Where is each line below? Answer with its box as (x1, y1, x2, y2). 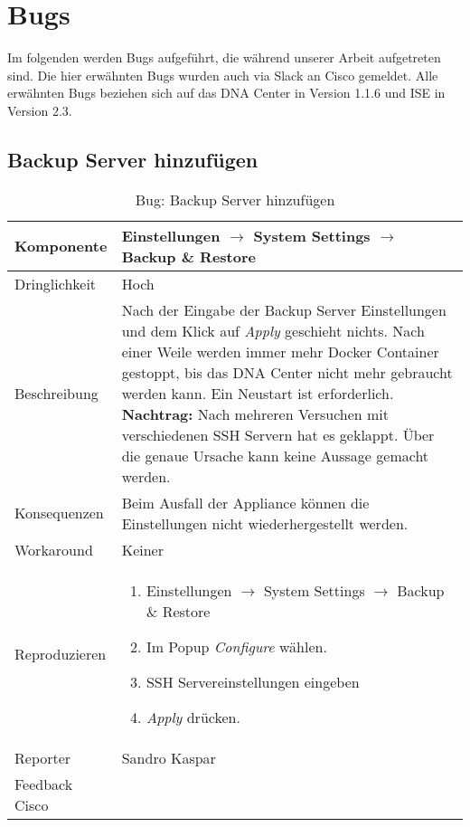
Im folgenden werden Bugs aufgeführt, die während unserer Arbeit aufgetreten (7, 48, 441, 67)
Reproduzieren (14, 642, 107, 664)
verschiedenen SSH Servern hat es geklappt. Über (121, 423, 435, 445)
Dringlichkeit (14, 272, 97, 294)
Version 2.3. (7, 100, 72, 119)
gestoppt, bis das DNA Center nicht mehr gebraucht (121, 361, 453, 383)
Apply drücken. (146, 706, 240, 727)
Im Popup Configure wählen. (146, 635, 327, 657)
